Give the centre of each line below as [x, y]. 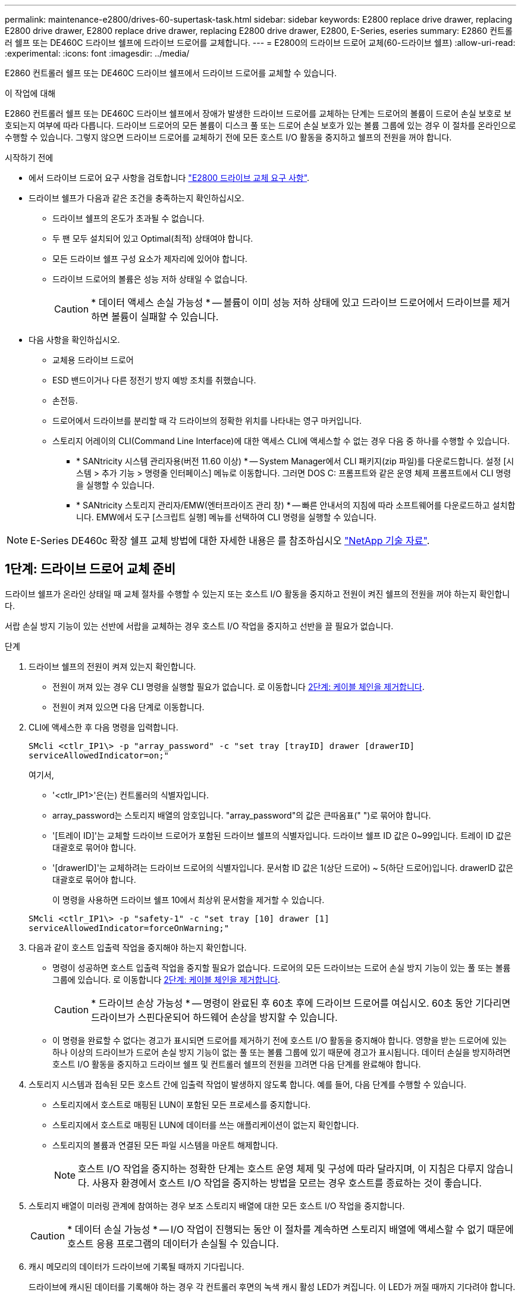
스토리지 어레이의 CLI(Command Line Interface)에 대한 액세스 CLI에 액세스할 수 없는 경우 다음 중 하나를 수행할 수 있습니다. [281, 441]
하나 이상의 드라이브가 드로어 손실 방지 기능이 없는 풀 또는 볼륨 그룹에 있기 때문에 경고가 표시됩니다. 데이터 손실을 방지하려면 [282, 1052]
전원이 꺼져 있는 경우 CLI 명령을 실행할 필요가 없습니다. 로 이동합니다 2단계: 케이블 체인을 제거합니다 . [238, 686]
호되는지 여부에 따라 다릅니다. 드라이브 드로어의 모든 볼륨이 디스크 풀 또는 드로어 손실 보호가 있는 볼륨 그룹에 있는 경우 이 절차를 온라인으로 [260, 125]
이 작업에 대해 [30, 93]
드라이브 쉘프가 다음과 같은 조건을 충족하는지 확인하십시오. [136, 198]
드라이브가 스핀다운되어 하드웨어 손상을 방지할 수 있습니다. [214, 1017]
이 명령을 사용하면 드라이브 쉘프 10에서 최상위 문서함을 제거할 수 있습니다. [189, 900]
